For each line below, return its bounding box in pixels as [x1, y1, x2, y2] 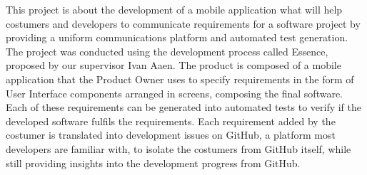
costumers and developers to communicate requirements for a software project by [6, 16, 361, 31]
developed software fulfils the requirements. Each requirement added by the [6, 113, 336, 128]
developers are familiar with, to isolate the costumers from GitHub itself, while [6, 141, 351, 156]
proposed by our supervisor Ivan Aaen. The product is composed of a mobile [6, 58, 341, 73]
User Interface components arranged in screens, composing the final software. [6, 85, 343, 100]
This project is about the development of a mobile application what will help [6, 2, 343, 16]
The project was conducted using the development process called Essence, [6, 43, 328, 58]
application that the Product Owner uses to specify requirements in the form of [6, 71, 354, 86]
